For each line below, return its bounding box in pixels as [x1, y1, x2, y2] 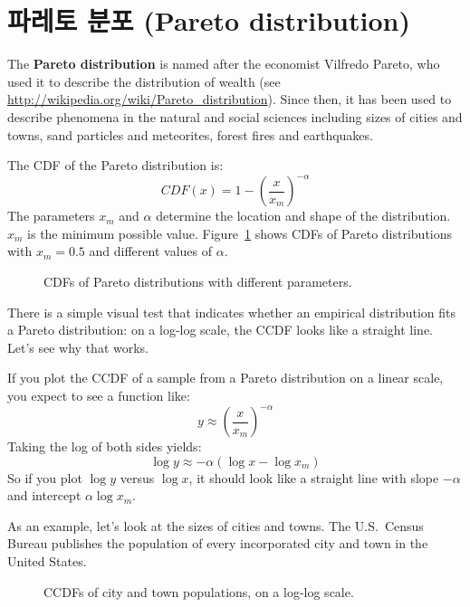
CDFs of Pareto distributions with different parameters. [43, 271, 352, 290]
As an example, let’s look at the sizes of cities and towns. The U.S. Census [7, 516, 424, 535]
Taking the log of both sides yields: [7, 437, 202, 456]
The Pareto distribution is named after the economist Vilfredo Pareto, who [7, 54, 440, 73]
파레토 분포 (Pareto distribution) [7, 2, 410, 39]
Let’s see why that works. [7, 337, 149, 356]
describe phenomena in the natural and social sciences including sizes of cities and [7, 107, 463, 126]
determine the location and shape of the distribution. [156, 206, 451, 225]
